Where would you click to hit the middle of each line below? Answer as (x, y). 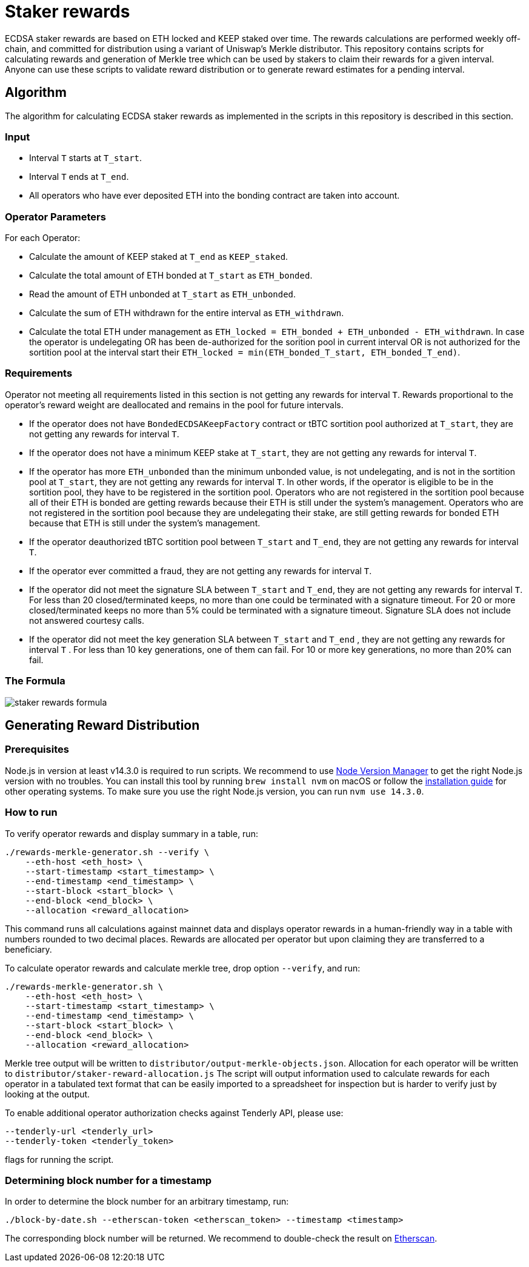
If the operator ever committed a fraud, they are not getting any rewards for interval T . (201, 571)
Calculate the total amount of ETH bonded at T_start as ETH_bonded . (171, 276)
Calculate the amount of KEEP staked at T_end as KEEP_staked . (159, 257)
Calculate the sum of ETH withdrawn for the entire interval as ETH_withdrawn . (187, 313)
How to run (31, 812)
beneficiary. (28, 949)
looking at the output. (48, 1094)
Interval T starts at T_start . (86, 158)
